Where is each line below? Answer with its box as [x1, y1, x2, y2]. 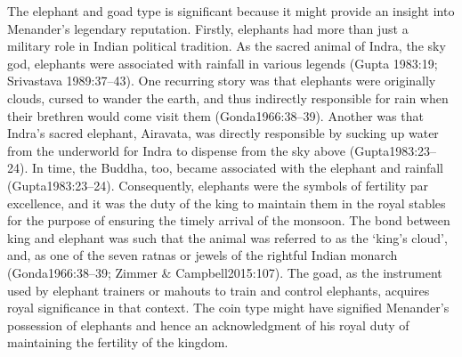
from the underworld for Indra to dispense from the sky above [7, 141, 346, 159]
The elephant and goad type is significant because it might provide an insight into [7, 2, 455, 20]
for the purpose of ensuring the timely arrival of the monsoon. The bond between [7, 211, 450, 230]
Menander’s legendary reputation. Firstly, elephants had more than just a [7, 19, 409, 37]
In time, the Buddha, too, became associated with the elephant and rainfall [31, 158, 444, 177]
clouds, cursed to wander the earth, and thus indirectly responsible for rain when [7, 88, 449, 107]
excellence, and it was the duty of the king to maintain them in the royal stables [7, 193, 446, 212]
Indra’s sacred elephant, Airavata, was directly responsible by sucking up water [7, 124, 439, 142]
